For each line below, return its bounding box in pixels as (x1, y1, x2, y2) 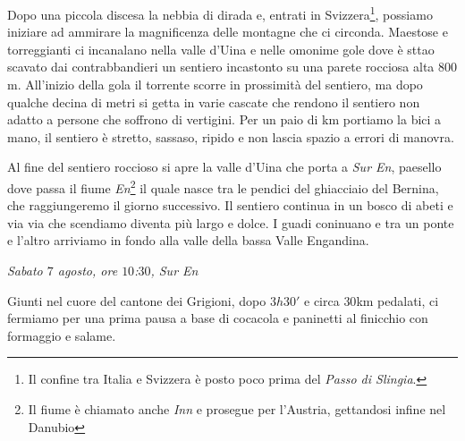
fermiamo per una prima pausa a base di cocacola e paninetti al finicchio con (7, 309, 428, 327)
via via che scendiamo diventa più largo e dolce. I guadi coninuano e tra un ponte (7, 213, 454, 232)
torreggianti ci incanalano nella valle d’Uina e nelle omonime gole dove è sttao (7, 39, 435, 58)
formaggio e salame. (7, 326, 116, 344)
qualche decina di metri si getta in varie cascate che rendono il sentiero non (7, 92, 420, 111)
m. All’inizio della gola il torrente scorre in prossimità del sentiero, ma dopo (7, 75, 423, 94)
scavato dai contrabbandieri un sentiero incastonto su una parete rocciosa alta (7, 57, 435, 76)
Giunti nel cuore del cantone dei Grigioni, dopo (7, 291, 266, 310)
